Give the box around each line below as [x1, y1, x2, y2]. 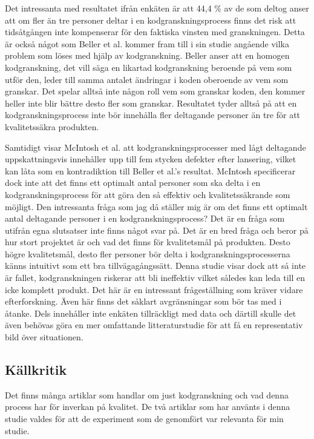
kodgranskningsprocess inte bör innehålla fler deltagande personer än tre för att [5, 108, 301, 121]
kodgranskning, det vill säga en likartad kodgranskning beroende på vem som [5, 61, 292, 73]
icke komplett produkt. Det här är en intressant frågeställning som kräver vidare [5, 283, 303, 295]
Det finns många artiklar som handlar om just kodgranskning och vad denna [5, 388, 289, 401]
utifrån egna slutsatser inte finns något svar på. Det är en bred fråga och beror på [5, 223, 309, 236]
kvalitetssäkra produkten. [5, 120, 99, 133]
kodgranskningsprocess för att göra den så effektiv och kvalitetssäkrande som [5, 188, 290, 200]
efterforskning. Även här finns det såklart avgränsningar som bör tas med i [5, 295, 282, 308]
